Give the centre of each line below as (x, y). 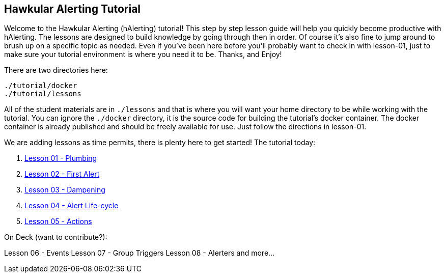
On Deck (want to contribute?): (56, 237)
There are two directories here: (56, 70)
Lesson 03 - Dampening (65, 190)
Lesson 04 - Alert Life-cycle (72, 206)
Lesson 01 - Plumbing (61, 158)
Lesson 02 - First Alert (62, 174)
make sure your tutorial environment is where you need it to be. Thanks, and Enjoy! (143, 54)
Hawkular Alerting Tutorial (73, 9)
